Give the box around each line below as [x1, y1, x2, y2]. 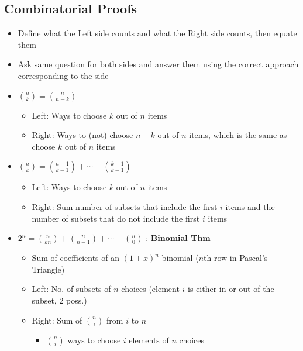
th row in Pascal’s [204, 252, 268, 264]
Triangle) [32, 263, 65, 275]
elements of [129, 333, 169, 346]
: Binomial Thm [146, 232, 211, 244]
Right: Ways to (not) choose [32, 129, 133, 141]
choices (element [121, 283, 180, 295]
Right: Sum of [32, 314, 82, 326]
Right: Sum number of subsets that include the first [32, 200, 218, 212]
